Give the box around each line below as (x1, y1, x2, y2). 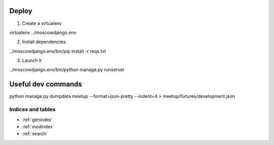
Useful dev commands (9, 80, 82, 89)
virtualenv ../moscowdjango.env (9, 29, 77, 35)
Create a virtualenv (22, 20, 62, 26)
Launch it (22, 57, 42, 63)
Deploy (9, 7, 32, 15)
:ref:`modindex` (22, 123, 54, 129)
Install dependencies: (22, 39, 67, 45)
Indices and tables (9, 106, 56, 113)
